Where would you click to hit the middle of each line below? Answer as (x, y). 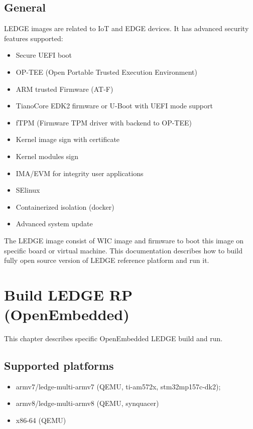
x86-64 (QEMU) (41, 420)
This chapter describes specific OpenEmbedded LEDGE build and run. (113, 338)
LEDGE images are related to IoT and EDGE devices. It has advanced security (126, 28)
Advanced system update (54, 224)
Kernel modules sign (47, 156)
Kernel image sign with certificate (68, 139)
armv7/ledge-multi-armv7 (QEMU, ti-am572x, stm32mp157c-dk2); (118, 386)
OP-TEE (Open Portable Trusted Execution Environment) (106, 71)
